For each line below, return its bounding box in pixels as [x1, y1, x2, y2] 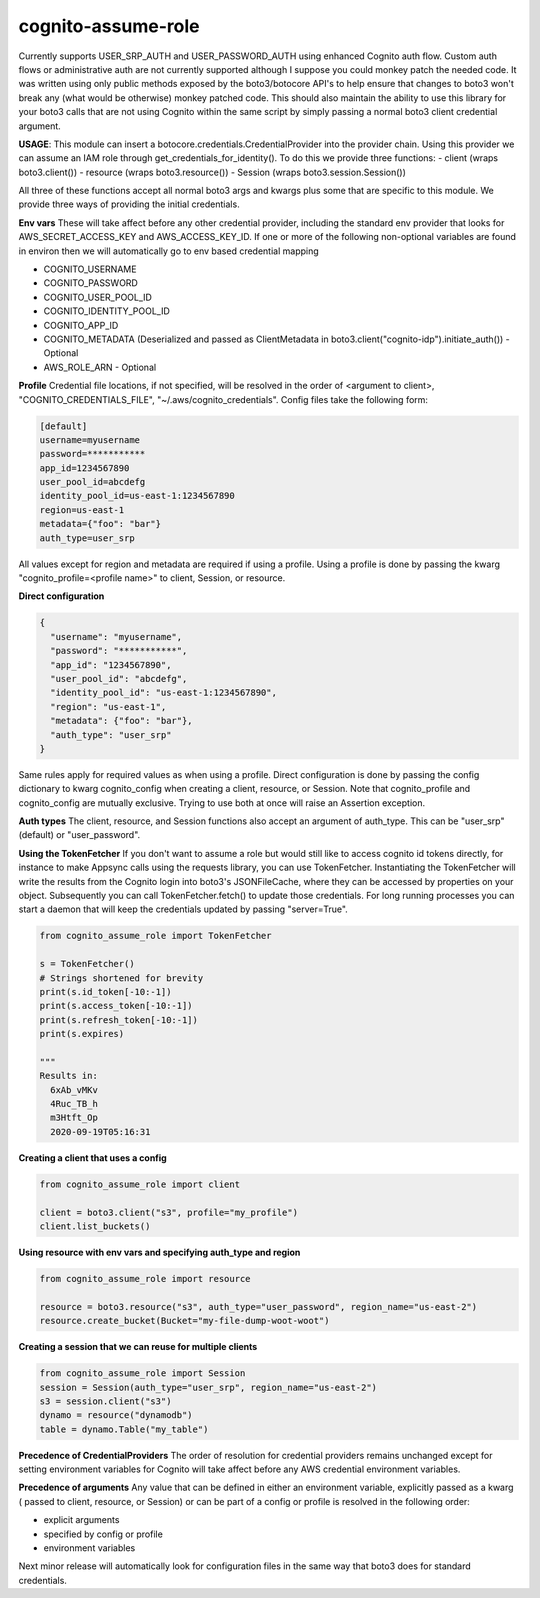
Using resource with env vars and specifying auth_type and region [18, 1246, 301, 1258]
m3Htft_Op [50, 1112, 99, 1124]
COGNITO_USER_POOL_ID [43, 291, 152, 303]
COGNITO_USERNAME [43, 263, 137, 275]
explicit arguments [43, 1514, 120, 1526]
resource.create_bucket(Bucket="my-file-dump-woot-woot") [39, 1315, 330, 1327]
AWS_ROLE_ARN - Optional [43, 361, 157, 373]
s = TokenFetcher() [39, 958, 135, 970]
